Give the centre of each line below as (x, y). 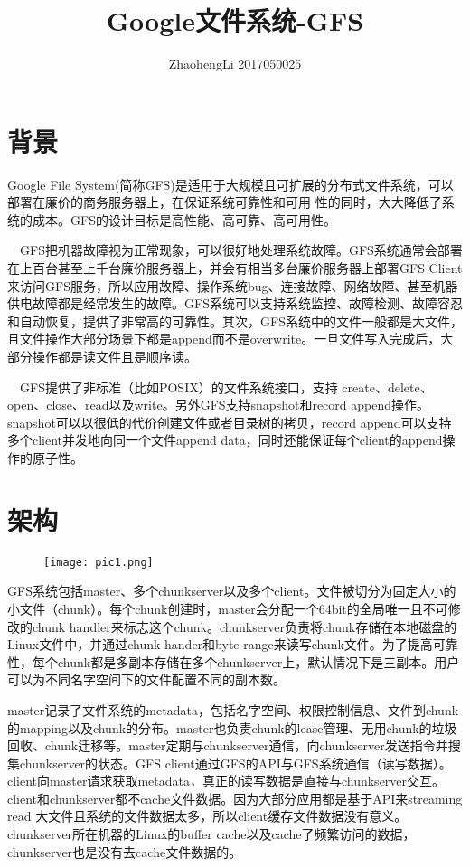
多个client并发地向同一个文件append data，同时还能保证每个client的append (225, 440)
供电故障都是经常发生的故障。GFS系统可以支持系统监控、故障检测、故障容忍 (235, 303)
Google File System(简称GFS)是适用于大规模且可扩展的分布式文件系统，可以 (230, 184)
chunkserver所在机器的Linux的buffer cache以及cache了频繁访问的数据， (211, 834)
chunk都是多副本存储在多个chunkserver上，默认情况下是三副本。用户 (258, 661)
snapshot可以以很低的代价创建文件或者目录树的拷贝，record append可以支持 (230, 422)
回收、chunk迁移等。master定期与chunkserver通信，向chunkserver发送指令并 (228, 745)
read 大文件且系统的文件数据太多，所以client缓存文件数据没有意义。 (207, 816)
